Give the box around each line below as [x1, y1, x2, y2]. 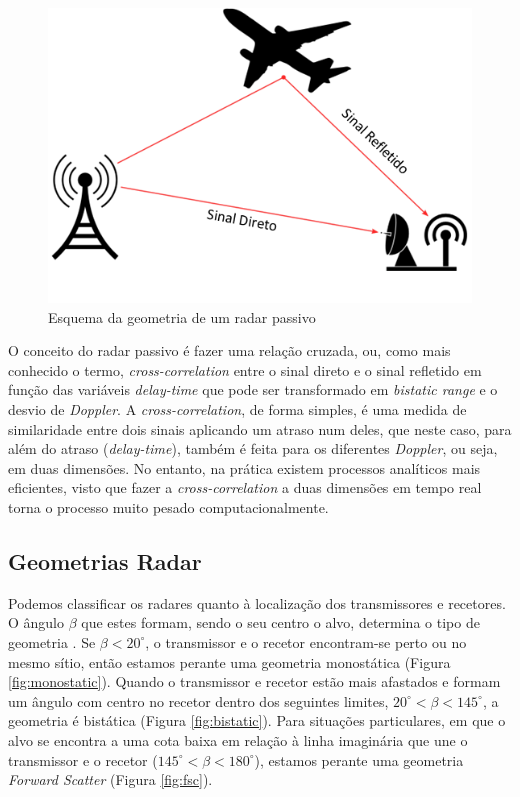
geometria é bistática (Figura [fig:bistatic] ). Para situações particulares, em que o [8, 710, 506, 731]
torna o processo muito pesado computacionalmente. [8, 496, 329, 517]
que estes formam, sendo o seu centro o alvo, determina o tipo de [81, 612, 480, 633]
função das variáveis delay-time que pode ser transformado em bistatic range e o [8, 379, 498, 400]
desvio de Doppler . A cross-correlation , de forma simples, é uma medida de [8, 398, 467, 419]
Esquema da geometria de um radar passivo [48, 306, 316, 327]
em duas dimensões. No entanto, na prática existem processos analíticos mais [8, 457, 481, 478]
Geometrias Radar [8, 545, 202, 576]
